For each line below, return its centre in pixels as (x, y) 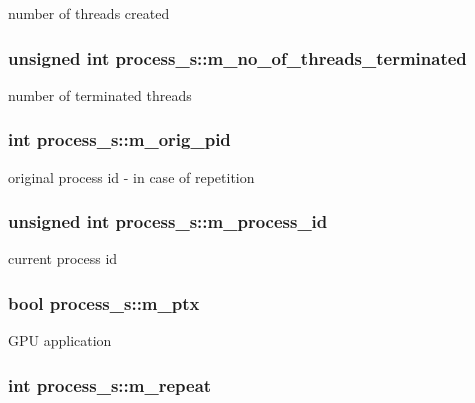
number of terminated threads (100, 94)
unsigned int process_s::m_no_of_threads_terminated (237, 57)
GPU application (60, 340)
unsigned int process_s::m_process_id (168, 221)
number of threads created (89, 13)
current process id (63, 258)
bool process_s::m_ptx (104, 302)
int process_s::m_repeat (110, 384)
